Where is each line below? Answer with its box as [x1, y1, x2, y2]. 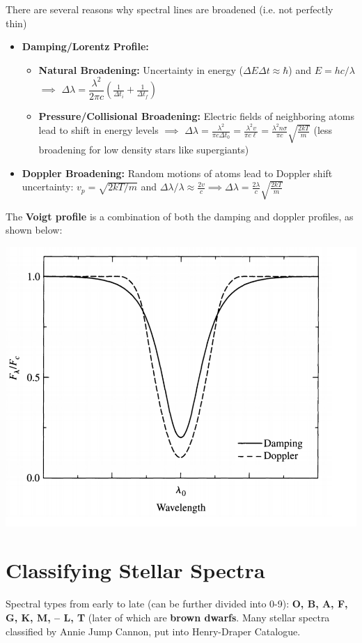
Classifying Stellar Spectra [6, 556, 265, 584]
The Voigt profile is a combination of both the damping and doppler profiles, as [6, 209, 354, 223]
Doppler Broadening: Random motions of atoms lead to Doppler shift [22, 165, 333, 180]
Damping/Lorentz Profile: [22, 39, 149, 54]
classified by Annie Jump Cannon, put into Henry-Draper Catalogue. [6, 623, 301, 638]
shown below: [6, 222, 63, 237]
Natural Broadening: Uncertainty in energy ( [38, 62, 243, 77]
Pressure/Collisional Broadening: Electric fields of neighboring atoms [38, 109, 354, 123]
